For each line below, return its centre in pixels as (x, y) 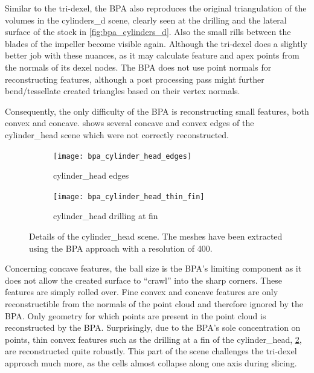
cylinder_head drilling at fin (106, 216)
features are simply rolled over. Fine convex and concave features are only (142, 292)
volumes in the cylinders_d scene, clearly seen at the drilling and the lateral (146, 20)
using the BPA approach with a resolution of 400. (121, 248)
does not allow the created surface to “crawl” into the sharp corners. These (144, 280)
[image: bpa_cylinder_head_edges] (123, 156)
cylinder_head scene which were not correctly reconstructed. (117, 134)
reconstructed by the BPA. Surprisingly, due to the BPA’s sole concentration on (153, 327)
